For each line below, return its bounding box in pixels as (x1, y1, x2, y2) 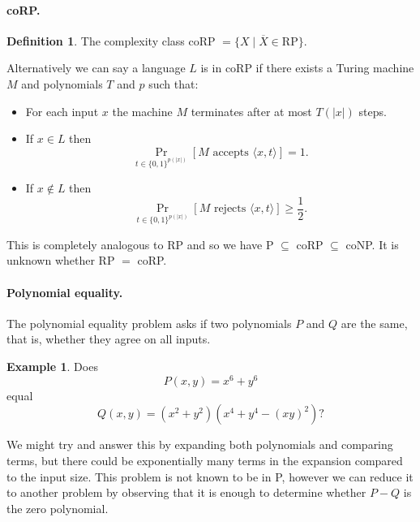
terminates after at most (191, 102, 312, 119)
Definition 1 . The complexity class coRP (6, 32, 216, 49)
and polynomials (21, 75, 103, 92)
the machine (112, 102, 173, 119)
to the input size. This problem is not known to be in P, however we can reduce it (6, 468, 414, 485)
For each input (25, 102, 99, 119)
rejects (213, 203, 246, 215)
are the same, (341, 314, 408, 331)
